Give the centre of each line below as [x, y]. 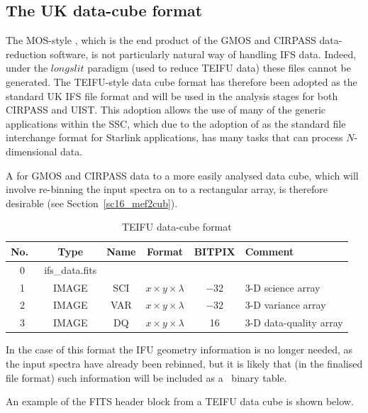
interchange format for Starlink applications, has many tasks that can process [174, 137]
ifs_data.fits [71, 269]
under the [27, 68]
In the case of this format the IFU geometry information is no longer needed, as [179, 349]
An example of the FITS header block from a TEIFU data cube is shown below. [180, 401]
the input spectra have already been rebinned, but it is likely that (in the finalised [184, 363]
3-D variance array [285, 305]
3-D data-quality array [294, 323]
